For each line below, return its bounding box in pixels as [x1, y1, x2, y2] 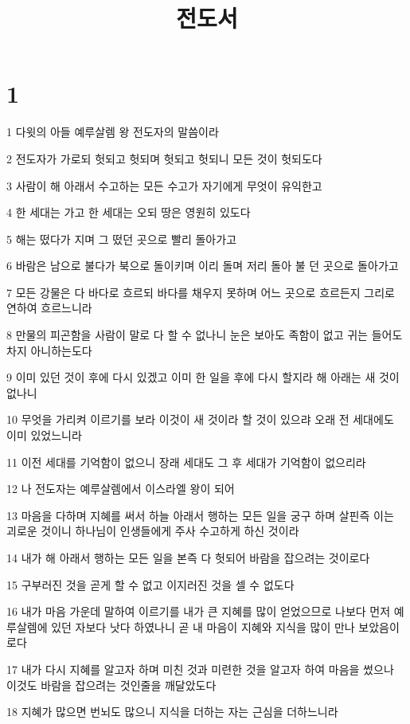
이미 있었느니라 [6, 427, 82, 444]
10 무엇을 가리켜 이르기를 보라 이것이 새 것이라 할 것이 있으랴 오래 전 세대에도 [6, 411, 394, 428]
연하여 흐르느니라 [6, 299, 92, 316]
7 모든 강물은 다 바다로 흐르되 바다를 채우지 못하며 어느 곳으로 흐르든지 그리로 [6, 284, 395, 300]
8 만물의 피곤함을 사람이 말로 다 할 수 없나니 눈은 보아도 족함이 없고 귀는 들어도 [6, 327, 403, 343]
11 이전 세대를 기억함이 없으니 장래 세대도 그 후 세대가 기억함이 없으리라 [6, 453, 366, 470]
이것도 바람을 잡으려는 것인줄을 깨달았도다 [6, 676, 217, 693]
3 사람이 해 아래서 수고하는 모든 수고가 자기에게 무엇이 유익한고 [6, 177, 322, 194]
